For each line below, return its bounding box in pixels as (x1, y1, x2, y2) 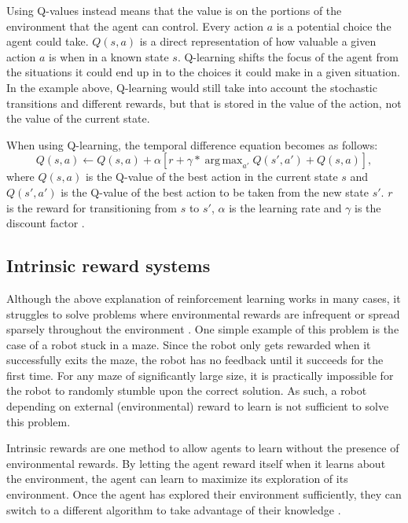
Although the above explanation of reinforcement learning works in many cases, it (6, 289, 401, 306)
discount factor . (6, 215, 85, 231)
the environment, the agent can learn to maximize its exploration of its (6, 470, 348, 487)
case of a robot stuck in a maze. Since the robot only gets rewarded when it (6, 336, 371, 352)
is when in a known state (49, 48, 169, 64)
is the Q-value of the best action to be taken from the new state (61, 183, 369, 200)
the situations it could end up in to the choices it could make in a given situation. (6, 64, 400, 80)
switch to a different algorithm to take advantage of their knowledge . (6, 501, 341, 517)
